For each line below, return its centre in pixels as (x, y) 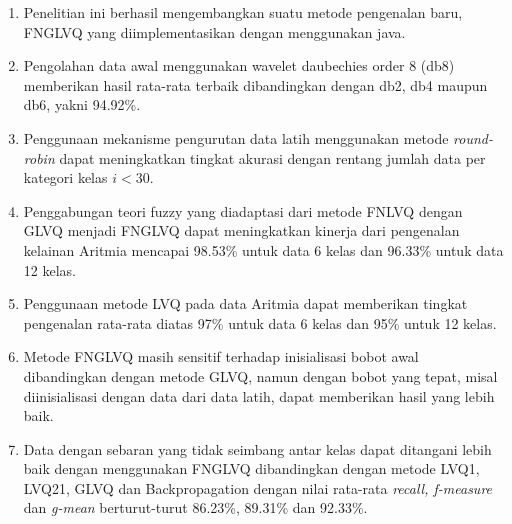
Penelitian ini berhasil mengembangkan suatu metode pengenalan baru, (243, 12)
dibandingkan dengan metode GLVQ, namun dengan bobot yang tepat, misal (260, 375)
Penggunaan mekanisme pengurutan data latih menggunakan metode (236, 137)
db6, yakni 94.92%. (82, 104)
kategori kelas (65, 177)
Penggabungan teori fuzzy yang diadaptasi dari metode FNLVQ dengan (243, 210)
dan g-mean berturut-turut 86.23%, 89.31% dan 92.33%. (195, 507)
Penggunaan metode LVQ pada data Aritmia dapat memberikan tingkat (245, 303)
